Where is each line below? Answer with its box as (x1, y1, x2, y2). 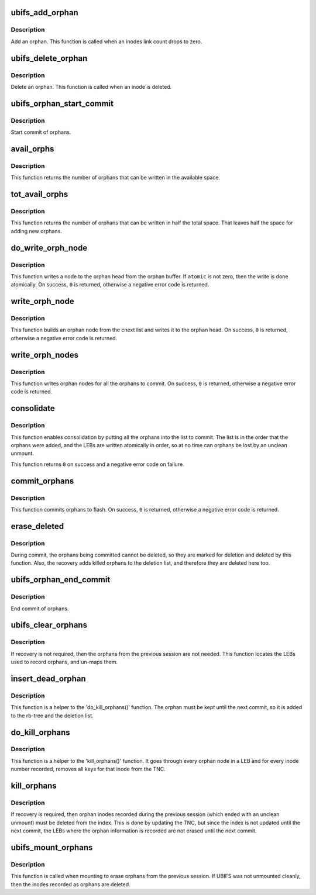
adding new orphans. (11, 227, 63, 234)
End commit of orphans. (11, 605, 69, 612)
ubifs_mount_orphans (11, 842, 93, 852)
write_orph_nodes (11, 350, 79, 360)
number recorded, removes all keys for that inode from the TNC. (11, 766, 166, 773)
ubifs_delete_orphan (11, 53, 88, 63)
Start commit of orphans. (11, 129, 71, 136)
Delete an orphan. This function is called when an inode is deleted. (11, 83, 172, 90)
